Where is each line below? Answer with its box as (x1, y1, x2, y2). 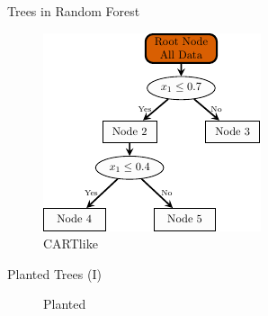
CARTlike (43, 234, 98, 253)
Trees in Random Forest (7, 2, 140, 20)
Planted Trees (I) (7, 264, 102, 283)
